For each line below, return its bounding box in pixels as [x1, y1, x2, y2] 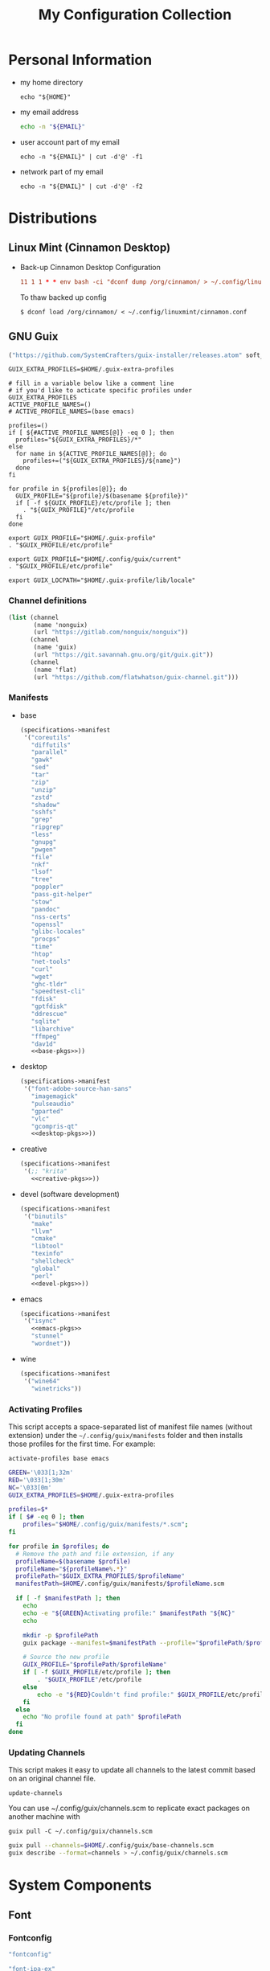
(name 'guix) [33, 643, 78, 652]
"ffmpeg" [31, 1032, 60, 1040]
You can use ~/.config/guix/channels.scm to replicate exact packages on [8, 1803, 251, 1813]
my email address [19, 107, 79, 117]
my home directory [19, 77, 84, 87]
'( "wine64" [23, 1377, 60, 1385]
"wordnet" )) [31, 1340, 72, 1348]
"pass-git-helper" [31, 891, 92, 899]
